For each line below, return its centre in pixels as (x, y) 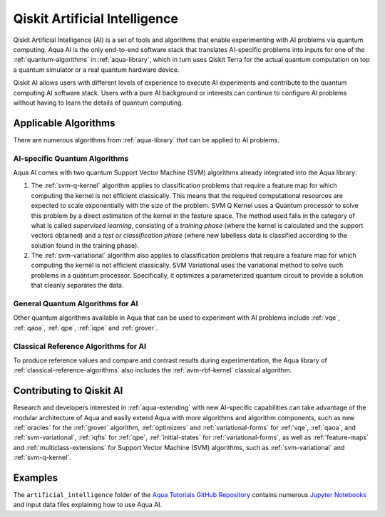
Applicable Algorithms (64, 123)
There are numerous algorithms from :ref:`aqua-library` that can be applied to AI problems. (146, 140)
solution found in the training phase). (85, 245)
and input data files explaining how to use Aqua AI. (88, 505)
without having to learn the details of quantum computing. (98, 103)
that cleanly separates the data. (77, 286)
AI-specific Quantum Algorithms (71, 158)
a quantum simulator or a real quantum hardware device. (96, 69)
